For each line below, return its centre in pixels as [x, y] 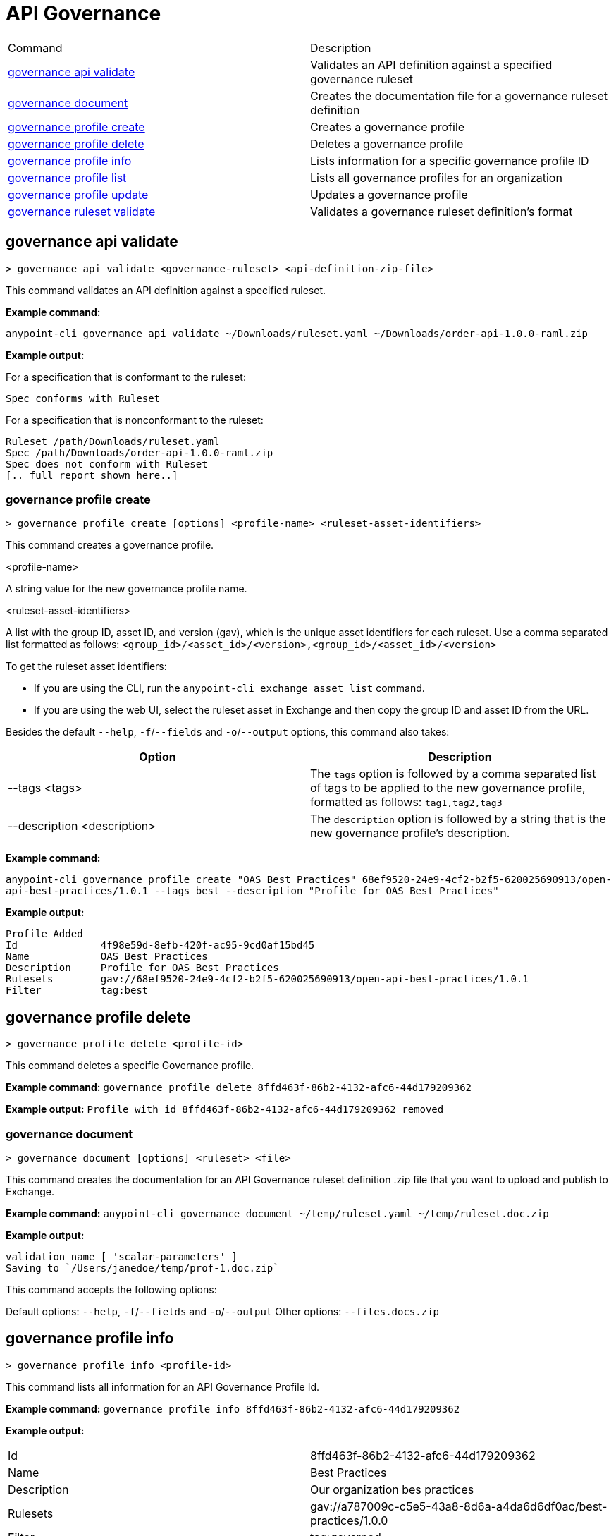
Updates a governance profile [389, 194]
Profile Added [44, 934]
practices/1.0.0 [349, 1520]
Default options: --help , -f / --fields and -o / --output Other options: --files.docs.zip [222, 1311]
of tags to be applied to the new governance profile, [448, 788]
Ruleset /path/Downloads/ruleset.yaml [113, 441]
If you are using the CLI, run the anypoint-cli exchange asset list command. [229, 688]
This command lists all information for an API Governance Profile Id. [162, 1386]
